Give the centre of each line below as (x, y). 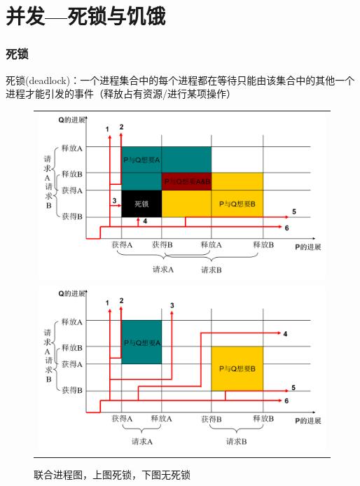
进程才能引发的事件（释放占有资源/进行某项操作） (121, 93)
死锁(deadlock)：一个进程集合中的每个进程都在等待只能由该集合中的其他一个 (180, 79)
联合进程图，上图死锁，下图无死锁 (112, 474)
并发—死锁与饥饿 (86, 16)
